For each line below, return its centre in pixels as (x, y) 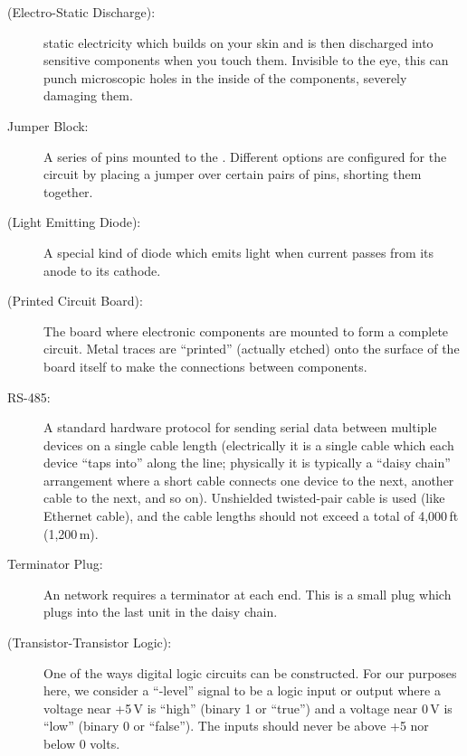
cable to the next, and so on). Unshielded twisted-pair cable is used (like (244, 498)
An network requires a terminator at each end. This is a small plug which (248, 594)
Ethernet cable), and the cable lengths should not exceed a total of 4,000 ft (251, 516)
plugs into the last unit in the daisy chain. (161, 612)
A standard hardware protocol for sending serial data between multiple (240, 427)
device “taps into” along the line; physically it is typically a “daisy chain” (247, 463)
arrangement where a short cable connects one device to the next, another (249, 480)
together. (68, 191)
